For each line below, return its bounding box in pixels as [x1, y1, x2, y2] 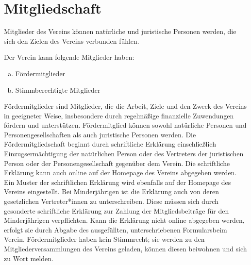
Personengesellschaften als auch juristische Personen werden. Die [4, 129, 196, 139]
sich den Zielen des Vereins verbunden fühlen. [4, 35, 139, 46]
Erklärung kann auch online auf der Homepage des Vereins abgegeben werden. [4, 167, 237, 178]
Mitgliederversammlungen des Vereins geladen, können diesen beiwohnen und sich [4, 244, 247, 253]
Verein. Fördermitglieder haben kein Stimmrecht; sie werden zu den [4, 234, 205, 244]
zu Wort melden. [4, 253, 53, 263]
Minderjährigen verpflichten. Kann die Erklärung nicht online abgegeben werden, [4, 215, 245, 225]
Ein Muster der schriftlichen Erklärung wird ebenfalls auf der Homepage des [4, 177, 231, 187]
